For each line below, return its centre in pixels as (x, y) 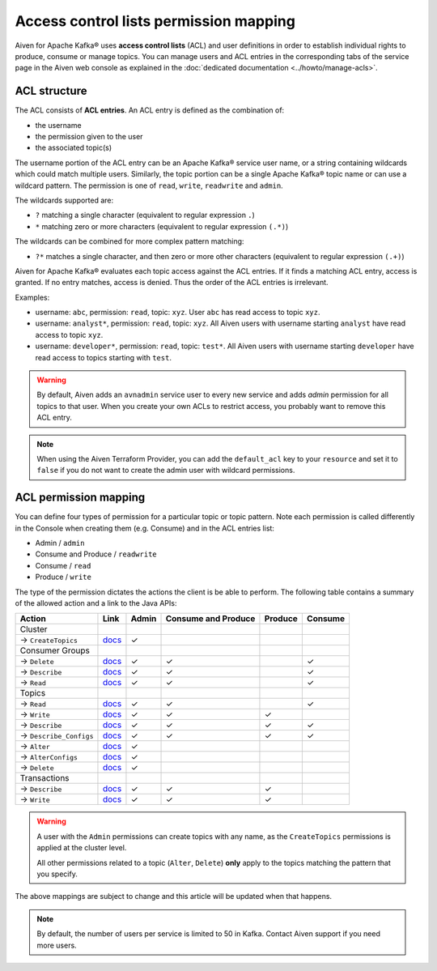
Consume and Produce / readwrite (96, 554)
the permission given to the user (89, 137)
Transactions (45, 778)
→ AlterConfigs (49, 757)
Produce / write (64, 577)
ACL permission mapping (80, 498)
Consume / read (63, 565)
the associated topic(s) (74, 148)
